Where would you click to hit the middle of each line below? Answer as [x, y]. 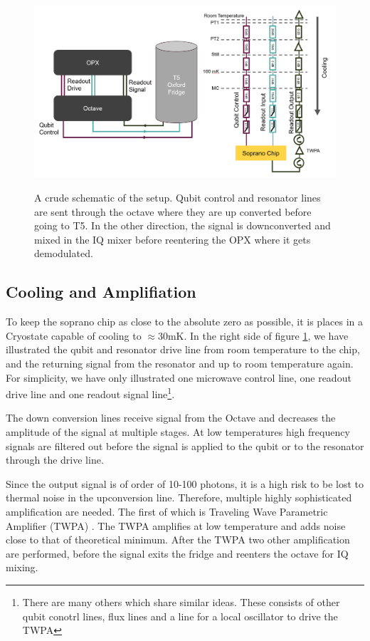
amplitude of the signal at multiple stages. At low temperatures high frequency [178, 431]
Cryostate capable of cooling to [74, 335]
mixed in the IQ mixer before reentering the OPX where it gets [173, 239]
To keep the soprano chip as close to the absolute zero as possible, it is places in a [184, 322]
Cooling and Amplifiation [101, 292]
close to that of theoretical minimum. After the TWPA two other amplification [178, 540]
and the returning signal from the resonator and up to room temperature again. [180, 363]
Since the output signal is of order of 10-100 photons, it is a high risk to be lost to [185, 483]
